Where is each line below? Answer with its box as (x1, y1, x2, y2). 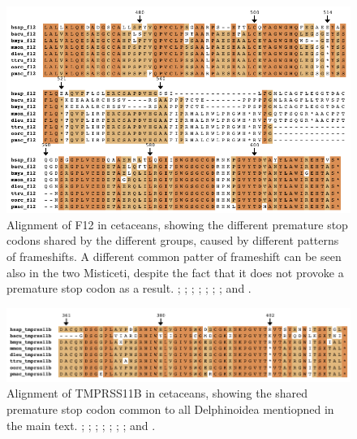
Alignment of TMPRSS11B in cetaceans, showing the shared (6, 385, 308, 402)
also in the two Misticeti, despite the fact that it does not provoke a (6, 263, 344, 280)
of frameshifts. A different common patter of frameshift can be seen (6, 247, 342, 264)
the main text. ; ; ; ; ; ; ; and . (6, 416, 156, 433)
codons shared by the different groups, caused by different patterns (6, 232, 339, 249)
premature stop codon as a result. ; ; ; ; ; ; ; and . (6, 280, 252, 297)
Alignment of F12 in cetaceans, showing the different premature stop (6, 215, 348, 233)
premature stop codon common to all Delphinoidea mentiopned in (6, 401, 334, 418)
